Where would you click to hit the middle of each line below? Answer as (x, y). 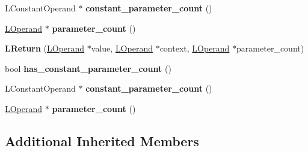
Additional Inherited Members (102, 141)
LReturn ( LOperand (45, 48)
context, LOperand (195, 48)
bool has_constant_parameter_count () (88, 68)
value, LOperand (122, 48)
